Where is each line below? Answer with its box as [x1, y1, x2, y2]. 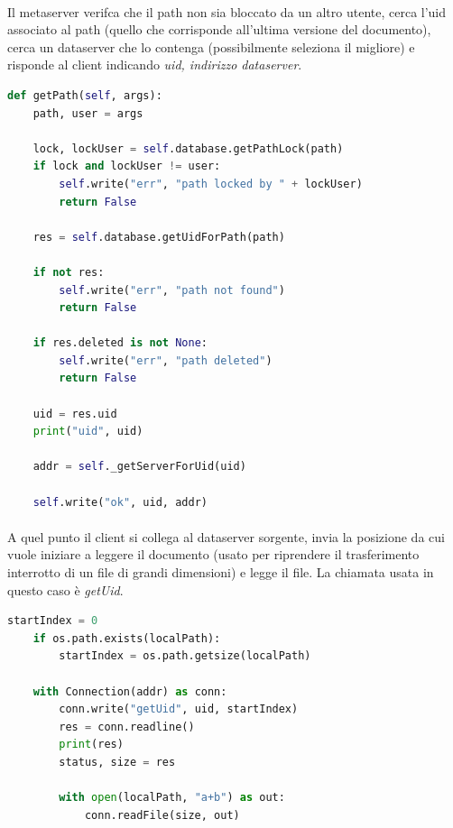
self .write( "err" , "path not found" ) [59, 283, 285, 297]
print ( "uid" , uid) [32, 425, 143, 438]
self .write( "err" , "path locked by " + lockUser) [59, 177, 363, 190]
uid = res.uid [32, 407, 117, 420]
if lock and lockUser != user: [32, 160, 221, 173]
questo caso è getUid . [7, 580, 124, 599]
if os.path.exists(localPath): [32, 631, 221, 645]
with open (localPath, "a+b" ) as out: [59, 791, 285, 805]
